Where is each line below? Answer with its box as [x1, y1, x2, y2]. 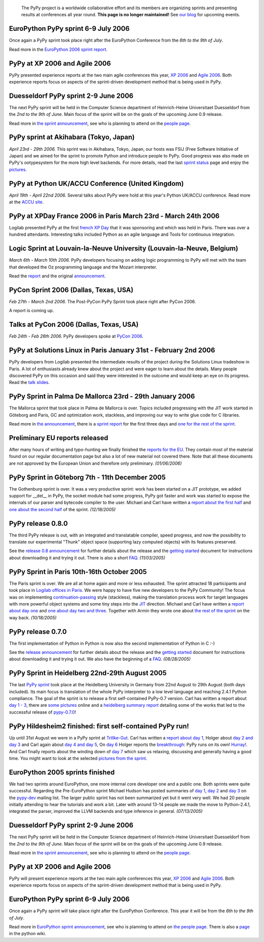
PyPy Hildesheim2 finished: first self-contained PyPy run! [9, 722, 189, 730]
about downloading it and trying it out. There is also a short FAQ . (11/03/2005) [9, 555, 166, 561]
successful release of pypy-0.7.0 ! [9, 709, 76, 715]
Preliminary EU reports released [9, 433, 109, 442]
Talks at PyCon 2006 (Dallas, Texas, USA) [9, 320, 139, 329]
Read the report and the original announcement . [9, 273, 106, 279]
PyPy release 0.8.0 [9, 519, 68, 528]
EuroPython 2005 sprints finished [9, 768, 115, 776]
